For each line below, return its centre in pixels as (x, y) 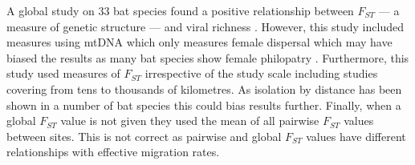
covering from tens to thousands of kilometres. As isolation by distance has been (204, 89)
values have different (356, 136)
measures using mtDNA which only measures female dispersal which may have (199, 42)
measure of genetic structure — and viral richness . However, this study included (205, 26)
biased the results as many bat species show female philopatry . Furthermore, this (208, 57)
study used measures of (63, 73)
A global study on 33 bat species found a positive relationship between (180, 10)
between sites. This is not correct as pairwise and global (144, 136)
